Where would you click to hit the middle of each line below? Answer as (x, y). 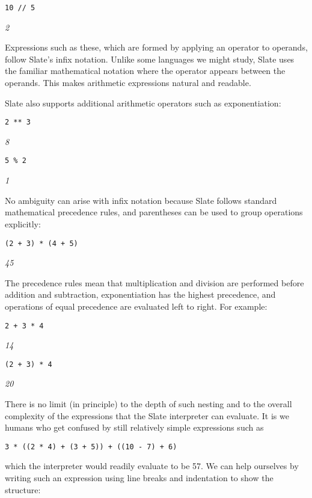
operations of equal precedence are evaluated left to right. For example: (136, 306)
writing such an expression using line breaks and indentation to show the (139, 478)
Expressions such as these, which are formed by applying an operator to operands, (156, 47)
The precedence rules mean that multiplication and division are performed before (154, 282)
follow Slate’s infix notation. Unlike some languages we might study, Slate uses (150, 59)
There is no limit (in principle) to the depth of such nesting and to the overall (148, 404)
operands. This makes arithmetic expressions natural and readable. (128, 83)
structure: (23, 489)
